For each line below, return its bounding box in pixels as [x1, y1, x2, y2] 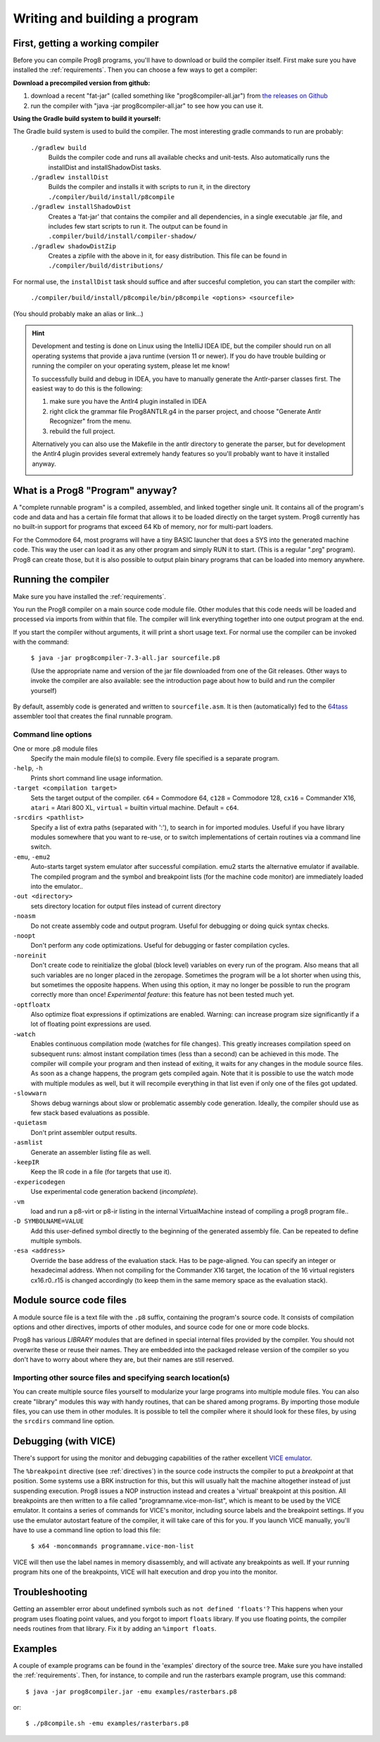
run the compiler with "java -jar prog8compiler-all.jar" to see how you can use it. [30, 101, 264, 110]
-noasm [13, 912, 36, 920]
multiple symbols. [30, 1237, 82, 1245]
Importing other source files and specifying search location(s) [13, 1373, 230, 1382]
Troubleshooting [13, 1587, 88, 1598]
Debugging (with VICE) [13, 1435, 116, 1447]
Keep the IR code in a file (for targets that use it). [30, 1168, 172, 1176]
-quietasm [13, 1119, 47, 1127]
